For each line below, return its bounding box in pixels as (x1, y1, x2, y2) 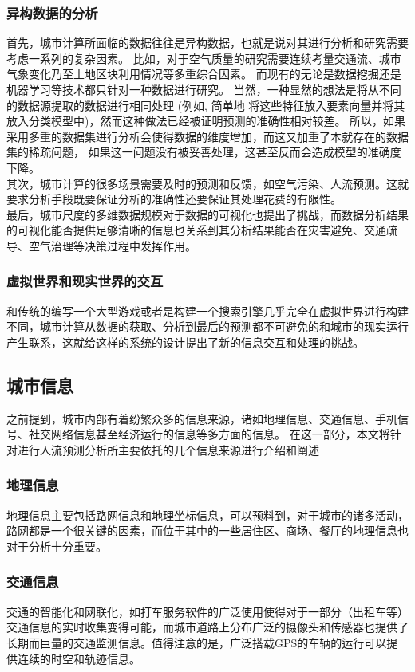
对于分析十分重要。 (6, 537, 107, 554)
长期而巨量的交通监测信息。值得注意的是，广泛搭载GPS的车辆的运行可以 (6, 634, 387, 650)
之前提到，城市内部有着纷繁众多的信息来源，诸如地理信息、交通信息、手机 (6, 410, 397, 426)
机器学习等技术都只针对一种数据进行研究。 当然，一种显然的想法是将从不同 (6, 81, 401, 97)
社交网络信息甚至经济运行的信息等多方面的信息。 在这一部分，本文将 (28, 426, 390, 442)
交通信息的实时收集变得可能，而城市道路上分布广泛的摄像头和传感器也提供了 (6, 619, 409, 635)
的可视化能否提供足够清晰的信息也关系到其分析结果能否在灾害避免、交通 (6, 222, 386, 238)
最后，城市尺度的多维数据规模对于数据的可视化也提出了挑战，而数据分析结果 (6, 206, 409, 222)
